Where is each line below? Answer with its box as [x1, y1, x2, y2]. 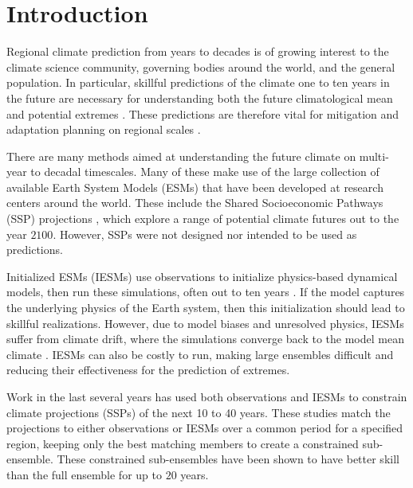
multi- [359, 147, 389, 164]
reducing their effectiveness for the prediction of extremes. [6, 361, 290, 378]
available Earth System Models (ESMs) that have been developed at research [6, 178, 383, 195]
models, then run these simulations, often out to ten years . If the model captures [6, 283, 405, 300]
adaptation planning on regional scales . [6, 121, 201, 138]
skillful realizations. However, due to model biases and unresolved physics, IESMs [6, 314, 404, 331]
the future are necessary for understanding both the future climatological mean [6, 89, 393, 106]
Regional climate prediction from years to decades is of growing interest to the [6, 43, 389, 60]
